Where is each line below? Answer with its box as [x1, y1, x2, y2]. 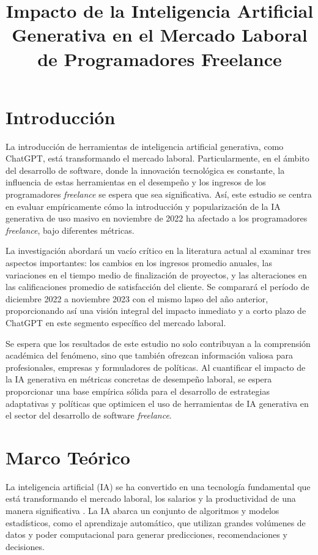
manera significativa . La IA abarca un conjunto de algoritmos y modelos [6, 504, 279, 517]
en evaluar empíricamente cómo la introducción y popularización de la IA [6, 199, 281, 212]
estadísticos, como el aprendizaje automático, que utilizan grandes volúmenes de [6, 516, 306, 529]
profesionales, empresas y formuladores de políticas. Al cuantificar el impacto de [6, 360, 306, 373]
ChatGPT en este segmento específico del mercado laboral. [6, 316, 226, 329]
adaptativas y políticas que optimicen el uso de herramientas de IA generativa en [6, 397, 309, 409]
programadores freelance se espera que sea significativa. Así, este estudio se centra [6, 188, 312, 201]
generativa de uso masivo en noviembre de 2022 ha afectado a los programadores [6, 212, 308, 225]
